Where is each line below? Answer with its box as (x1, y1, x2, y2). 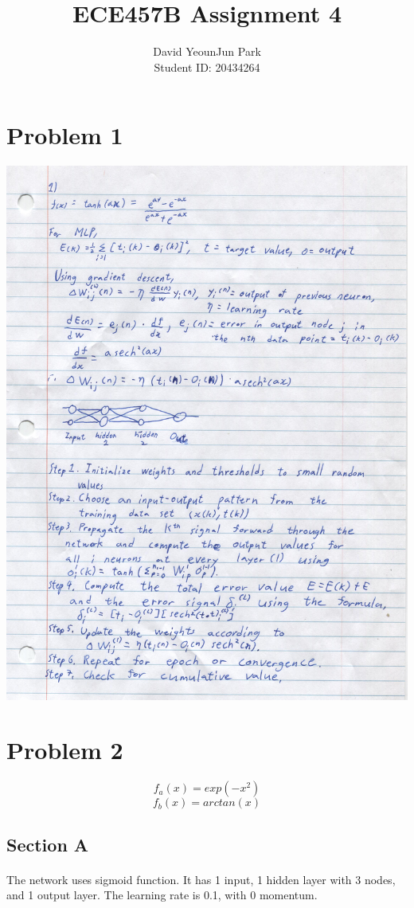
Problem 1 (6, 119, 123, 151)
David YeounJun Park (153, 43, 261, 60)
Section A (6, 832, 89, 856)
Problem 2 (6, 734, 123, 766)
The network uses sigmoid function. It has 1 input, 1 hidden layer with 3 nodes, (6, 871, 396, 887)
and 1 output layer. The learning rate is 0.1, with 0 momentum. (6, 886, 318, 903)
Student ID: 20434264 (154, 58, 260, 75)
